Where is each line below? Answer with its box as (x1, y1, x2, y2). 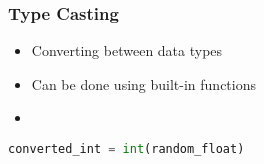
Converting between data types (31, 40, 223, 61)
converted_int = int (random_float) (8, 142, 245, 156)
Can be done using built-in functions (31, 73, 256, 94)
